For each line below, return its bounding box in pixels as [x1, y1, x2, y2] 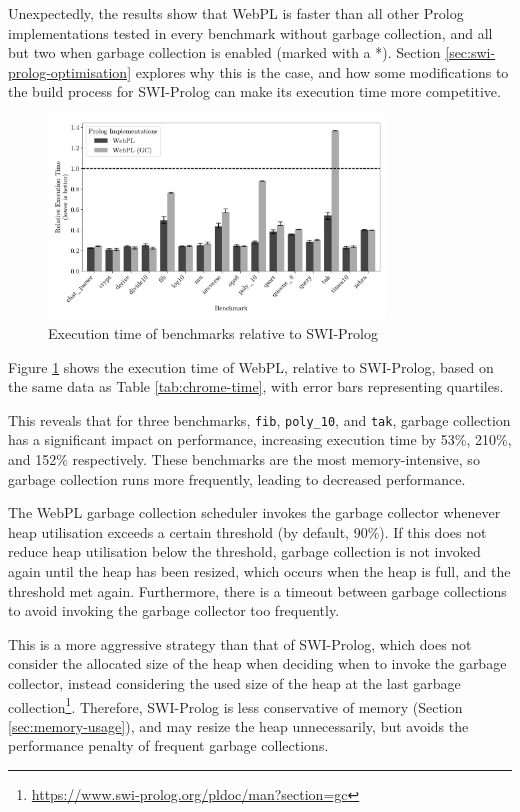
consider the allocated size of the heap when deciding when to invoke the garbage [8, 653, 507, 674]
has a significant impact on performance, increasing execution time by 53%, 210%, [8, 429, 512, 450]
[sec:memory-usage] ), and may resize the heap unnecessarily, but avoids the [8, 715, 469, 736]
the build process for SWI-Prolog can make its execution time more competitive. [8, 81, 501, 102]
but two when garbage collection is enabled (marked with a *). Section [8, 42, 441, 63]
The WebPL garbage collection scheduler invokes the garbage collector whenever [8, 502, 501, 523]
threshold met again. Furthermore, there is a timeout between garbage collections [8, 580, 507, 601]
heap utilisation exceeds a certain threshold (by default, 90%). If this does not [8, 521, 487, 542]
